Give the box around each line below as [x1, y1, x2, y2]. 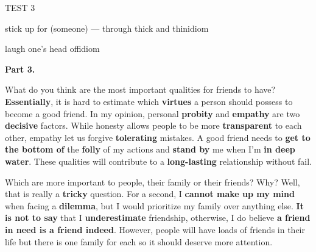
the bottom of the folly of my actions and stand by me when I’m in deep [5, 143, 295, 156]
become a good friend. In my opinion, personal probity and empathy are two [5, 107, 300, 120]
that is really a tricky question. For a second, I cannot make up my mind [5, 187, 295, 200]
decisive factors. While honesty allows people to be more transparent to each [5, 119, 302, 132]
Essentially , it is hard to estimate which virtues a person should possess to [5, 95, 293, 107]
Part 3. [5, 62, 35, 75]
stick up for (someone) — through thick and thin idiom [5, 21, 209, 34]
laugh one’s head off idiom [5, 42, 100, 55]
